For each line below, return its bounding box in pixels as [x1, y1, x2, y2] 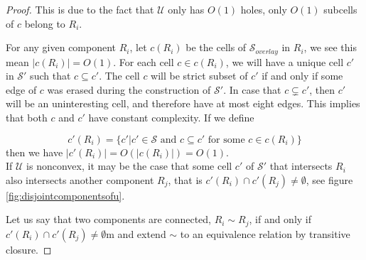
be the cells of [185, 40, 247, 55]
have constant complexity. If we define [88, 110, 254, 125]
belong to [24, 16, 65, 31]
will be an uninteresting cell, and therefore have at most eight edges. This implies [6, 96, 360, 111]
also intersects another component [6, 172, 154, 187]
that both [6, 110, 48, 125]
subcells [323, 2, 357, 16]
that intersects [269, 158, 333, 173]
